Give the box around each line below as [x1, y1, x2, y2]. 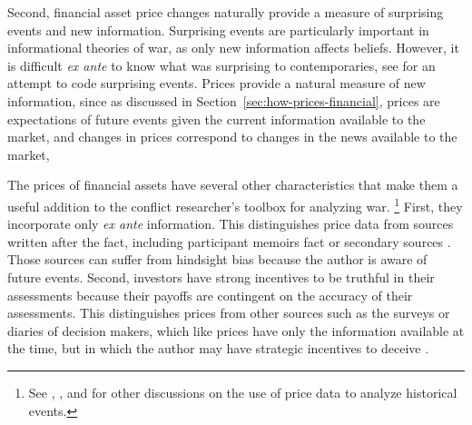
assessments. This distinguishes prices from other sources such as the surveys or [7, 303, 450, 322]
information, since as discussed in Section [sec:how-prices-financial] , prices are [7, 91, 440, 110]
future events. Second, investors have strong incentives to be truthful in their [7, 267, 435, 286]
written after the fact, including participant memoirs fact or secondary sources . [7, 232, 451, 251]
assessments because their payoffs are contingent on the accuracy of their [7, 285, 413, 304]
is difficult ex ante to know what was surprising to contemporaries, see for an [7, 55, 436, 74]
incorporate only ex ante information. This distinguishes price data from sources [7, 214, 454, 233]
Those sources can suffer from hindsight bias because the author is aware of [7, 250, 428, 269]
